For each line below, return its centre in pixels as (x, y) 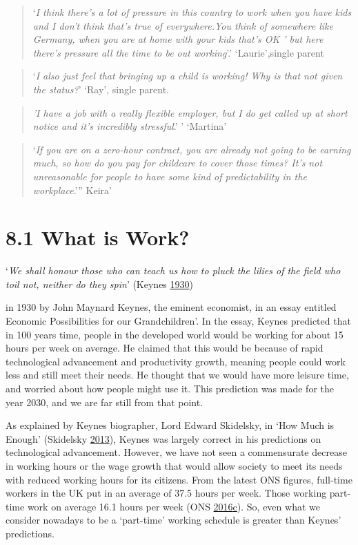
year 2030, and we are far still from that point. (105, 402)
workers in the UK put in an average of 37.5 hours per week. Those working (166, 493)
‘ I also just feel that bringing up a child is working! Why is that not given (188, 76)
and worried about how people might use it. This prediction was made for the (170, 388)
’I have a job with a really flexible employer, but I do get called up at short (190, 112)
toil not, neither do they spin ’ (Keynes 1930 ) (100, 284)
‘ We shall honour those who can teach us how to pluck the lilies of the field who (173, 270)
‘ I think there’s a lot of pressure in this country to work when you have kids (192, 12)
